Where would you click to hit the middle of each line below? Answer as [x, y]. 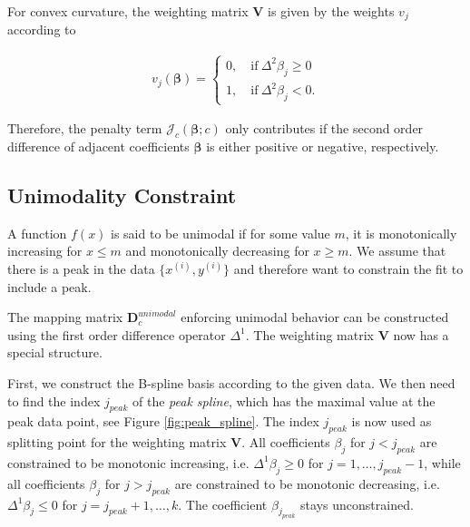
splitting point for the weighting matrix [117, 442]
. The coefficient [223, 504]
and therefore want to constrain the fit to [348, 269]
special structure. [55, 352]
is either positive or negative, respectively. [323, 146]
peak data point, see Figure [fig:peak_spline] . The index [163, 421]
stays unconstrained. [357, 504]
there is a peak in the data [81, 269]
